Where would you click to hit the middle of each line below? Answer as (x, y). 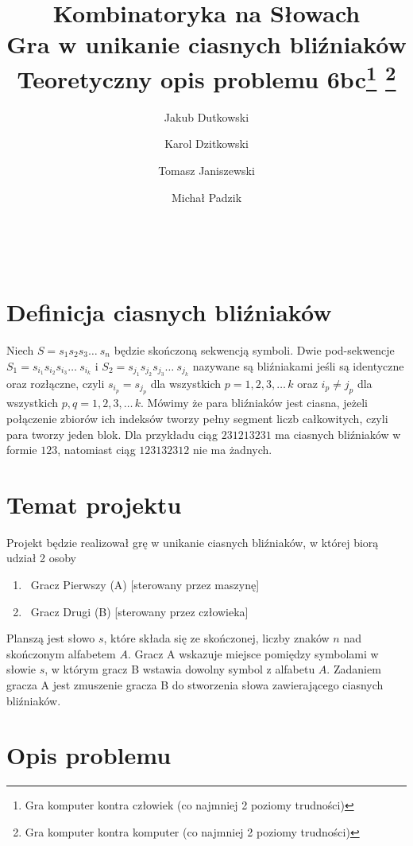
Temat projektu (94, 504)
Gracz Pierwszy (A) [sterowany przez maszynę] (145, 585)
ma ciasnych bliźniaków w (338, 434)
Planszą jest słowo (51, 638)
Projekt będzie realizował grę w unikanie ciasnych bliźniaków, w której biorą (193, 542)
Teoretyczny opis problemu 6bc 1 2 (206, 77)
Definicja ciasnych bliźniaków (169, 311)
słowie (21, 669)
